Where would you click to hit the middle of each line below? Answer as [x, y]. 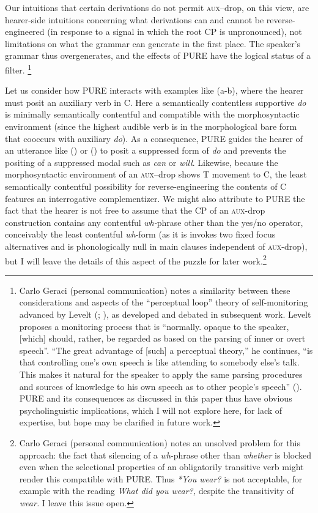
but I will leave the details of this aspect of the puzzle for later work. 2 [136, 260]
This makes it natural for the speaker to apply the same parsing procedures [161, 374]
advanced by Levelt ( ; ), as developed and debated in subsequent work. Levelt [165, 314]
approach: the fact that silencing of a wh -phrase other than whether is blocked [165, 455]
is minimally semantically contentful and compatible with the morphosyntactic [152, 114]
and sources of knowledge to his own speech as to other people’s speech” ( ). [161, 386]
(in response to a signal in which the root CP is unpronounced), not [175, 32]
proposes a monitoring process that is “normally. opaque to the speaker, [154, 326]
